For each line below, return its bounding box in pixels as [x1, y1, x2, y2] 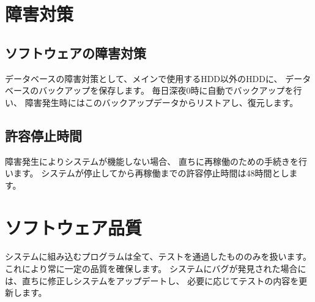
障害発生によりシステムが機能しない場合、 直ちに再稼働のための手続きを [5, 154, 298, 167]
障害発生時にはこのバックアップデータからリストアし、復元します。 [24, 96, 298, 108]
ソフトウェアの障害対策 [5, 43, 146, 62]
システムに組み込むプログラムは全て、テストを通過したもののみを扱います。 [5, 250, 312, 263]
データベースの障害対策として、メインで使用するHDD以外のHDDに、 [5, 72, 283, 85]
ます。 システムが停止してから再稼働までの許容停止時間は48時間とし [13, 167, 289, 179]
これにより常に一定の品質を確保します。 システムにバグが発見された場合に [5, 262, 306, 275]
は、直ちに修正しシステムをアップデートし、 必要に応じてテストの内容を [5, 274, 299, 287]
